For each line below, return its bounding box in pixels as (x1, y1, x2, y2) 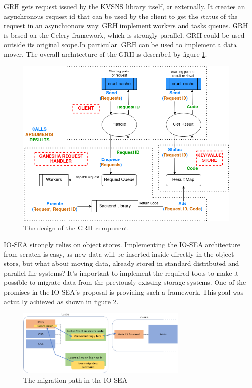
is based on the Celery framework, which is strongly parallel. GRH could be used (4, 30, 245, 40)
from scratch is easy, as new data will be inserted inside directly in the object (4, 248, 234, 259)
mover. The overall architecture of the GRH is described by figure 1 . (4, 49, 207, 59)
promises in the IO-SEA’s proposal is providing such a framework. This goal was (4, 286, 244, 297)
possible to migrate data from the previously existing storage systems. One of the (4, 277, 246, 287)
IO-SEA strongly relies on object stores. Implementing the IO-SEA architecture (4, 239, 240, 249)
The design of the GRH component (23, 223, 128, 233)
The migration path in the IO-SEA (23, 375, 128, 385)
